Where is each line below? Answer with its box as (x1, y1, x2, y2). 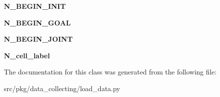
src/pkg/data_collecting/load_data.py (4, 83, 120, 93)
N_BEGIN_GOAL (4, 17, 71, 27)
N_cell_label (4, 50, 50, 60)
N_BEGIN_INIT (4, 1, 66, 11)
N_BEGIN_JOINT (4, 34, 73, 44)
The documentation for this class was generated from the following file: (4, 67, 217, 77)
